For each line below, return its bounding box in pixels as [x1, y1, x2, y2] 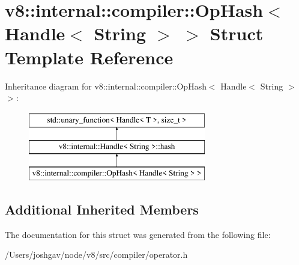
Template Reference [5, 44, 174, 69]
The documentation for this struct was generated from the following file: [5, 228, 271, 240]
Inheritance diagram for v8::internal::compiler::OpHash [5, 79, 207, 92]
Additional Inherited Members [5, 200, 199, 219]
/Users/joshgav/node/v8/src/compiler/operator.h [5, 248, 188, 261]
